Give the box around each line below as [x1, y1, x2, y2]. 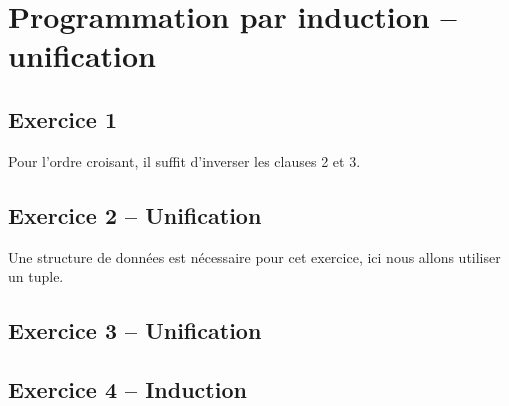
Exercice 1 [8, 103, 117, 134]
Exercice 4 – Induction [8, 373, 247, 404]
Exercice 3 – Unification [8, 315, 262, 346]
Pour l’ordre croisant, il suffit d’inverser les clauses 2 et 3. [8, 150, 361, 171]
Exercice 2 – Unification [8, 199, 262, 230]
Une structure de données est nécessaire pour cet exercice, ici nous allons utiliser [8, 246, 501, 267]
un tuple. [8, 266, 64, 287]
